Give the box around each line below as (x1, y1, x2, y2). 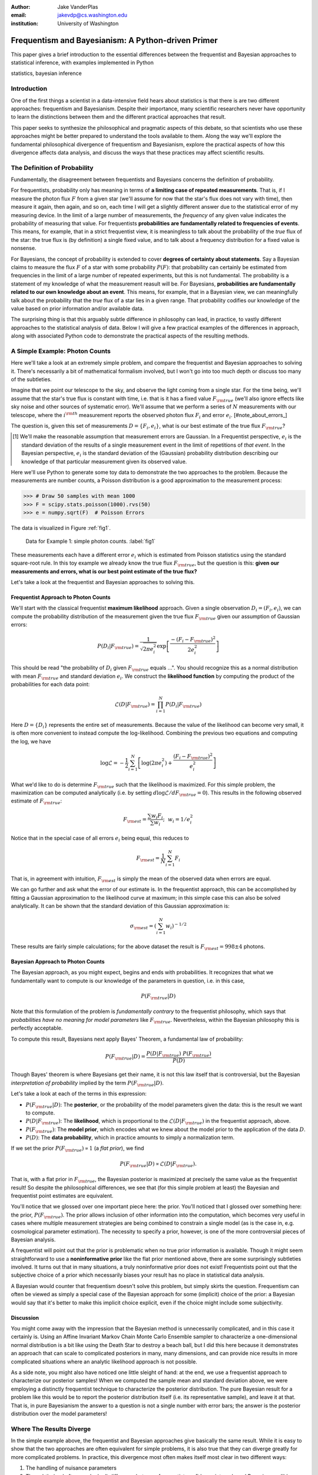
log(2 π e (141, 759, 162, 766)
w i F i (151, 812, 163, 820)
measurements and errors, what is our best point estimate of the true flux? (11, 568, 197, 575)
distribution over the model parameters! (11, 1410, 107, 1417)
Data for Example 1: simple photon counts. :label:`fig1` (25, 537, 156, 545)
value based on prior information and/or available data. (11, 304, 144, 312)
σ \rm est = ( (130, 923, 157, 930)
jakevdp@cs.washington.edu (57, 12, 128, 19)
